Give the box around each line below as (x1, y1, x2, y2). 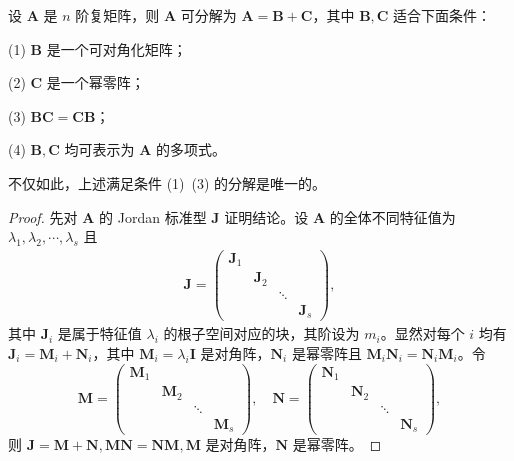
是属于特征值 (57, 323, 142, 344)
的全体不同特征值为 (329, 206, 456, 227)
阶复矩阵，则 (75, 5, 160, 25)
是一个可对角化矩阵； (46, 38, 187, 59)
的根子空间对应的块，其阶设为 (163, 323, 360, 344)
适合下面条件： (393, 5, 492, 25)
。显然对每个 (380, 323, 465, 344)
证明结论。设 (224, 206, 309, 227)
